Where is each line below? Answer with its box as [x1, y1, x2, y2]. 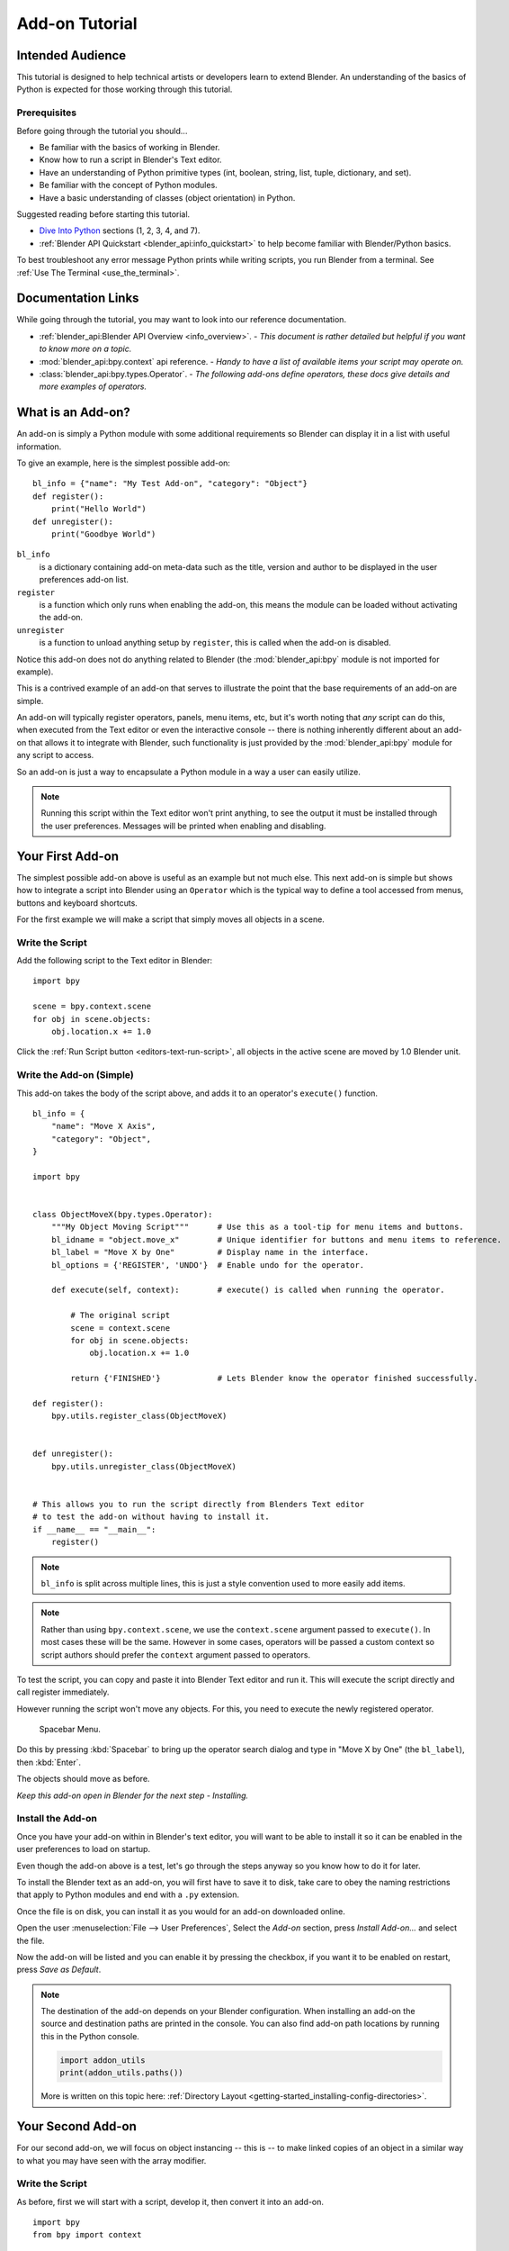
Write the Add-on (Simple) [16, 1069, 134, 1081]
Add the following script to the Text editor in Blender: [16, 955, 213, 966]
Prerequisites [16, 106, 76, 119]
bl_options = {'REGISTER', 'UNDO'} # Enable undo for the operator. [50, 1260, 365, 1270]
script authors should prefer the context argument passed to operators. [40, 1649, 310, 1660]
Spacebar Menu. [39, 1724, 101, 1735]
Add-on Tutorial [16, 14, 138, 33]
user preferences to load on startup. [16, 1844, 151, 1855]
